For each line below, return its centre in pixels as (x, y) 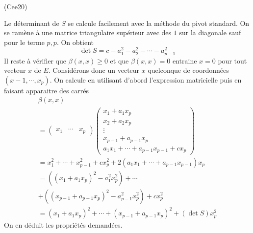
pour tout (232, 60)
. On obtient (75, 42)
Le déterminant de (32, 23)
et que (119, 60)
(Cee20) (16, 6)
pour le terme (24, 42)
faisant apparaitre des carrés (47, 90)
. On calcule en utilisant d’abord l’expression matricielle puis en (146, 79)
